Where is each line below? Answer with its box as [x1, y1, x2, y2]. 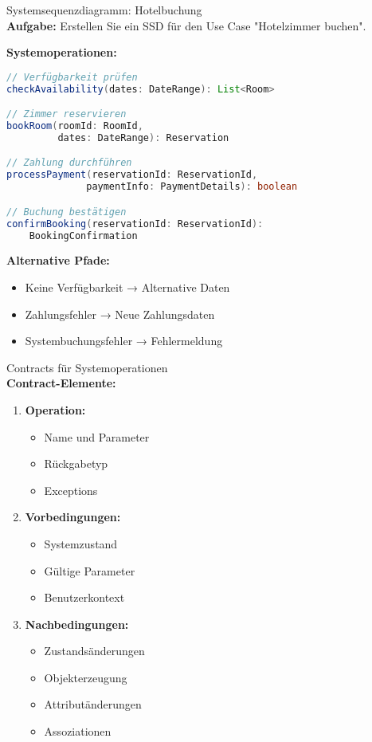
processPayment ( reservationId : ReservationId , [6, 169, 258, 181]
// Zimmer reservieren [6, 108, 127, 120]
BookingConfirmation [29, 230, 138, 241]
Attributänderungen [44, 696, 142, 713]
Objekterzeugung [44, 669, 127, 685]
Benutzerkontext [44, 589, 125, 606]
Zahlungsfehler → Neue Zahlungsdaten [25, 305, 215, 322]
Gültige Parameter [44, 562, 135, 579]
